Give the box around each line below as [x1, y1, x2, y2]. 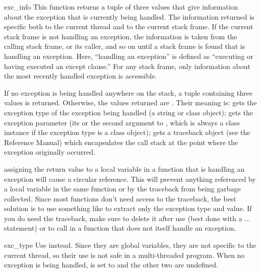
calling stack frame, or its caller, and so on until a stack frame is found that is [4, 41, 245, 51]
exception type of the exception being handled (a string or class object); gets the [4, 107, 253, 117]
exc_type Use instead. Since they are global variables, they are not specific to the [4, 240, 256, 250]
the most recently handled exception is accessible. [4, 71, 157, 81]
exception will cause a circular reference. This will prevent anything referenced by [4, 173, 256, 184]
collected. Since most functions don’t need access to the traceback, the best [4, 193, 236, 203]
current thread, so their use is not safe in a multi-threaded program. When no [4, 249, 245, 260]
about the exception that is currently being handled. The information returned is [4, 11, 254, 22]
